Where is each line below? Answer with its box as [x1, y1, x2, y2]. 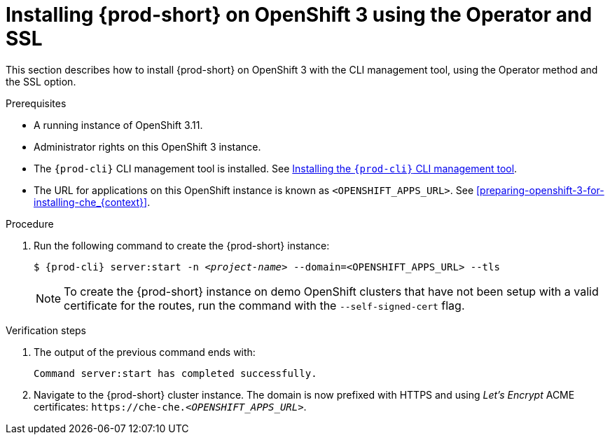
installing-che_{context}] [34, 195, 148, 208]
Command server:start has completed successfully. [34, 367, 317, 379]
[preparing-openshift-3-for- [476, 184, 604, 196]
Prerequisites [6, 97, 67, 109]
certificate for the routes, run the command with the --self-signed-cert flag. [64, 298, 465, 312]
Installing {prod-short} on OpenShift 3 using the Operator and [6, 3, 592, 27]
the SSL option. [6, 75, 76, 88]
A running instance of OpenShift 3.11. [34, 118, 203, 131]
